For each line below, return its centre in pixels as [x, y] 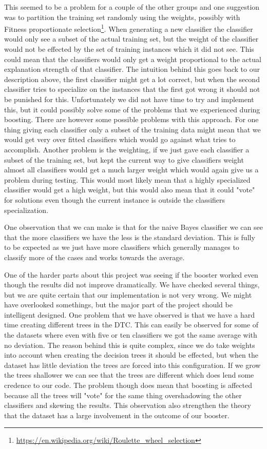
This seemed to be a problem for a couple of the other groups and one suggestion [132, 7]
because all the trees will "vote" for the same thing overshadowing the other [123, 395]
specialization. [26, 210]
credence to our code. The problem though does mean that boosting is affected [128, 385]
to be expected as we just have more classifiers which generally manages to [122, 247]
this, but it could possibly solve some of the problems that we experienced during [132, 109]
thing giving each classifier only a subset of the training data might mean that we [132, 129]
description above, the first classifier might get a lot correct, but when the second [132, 79]
